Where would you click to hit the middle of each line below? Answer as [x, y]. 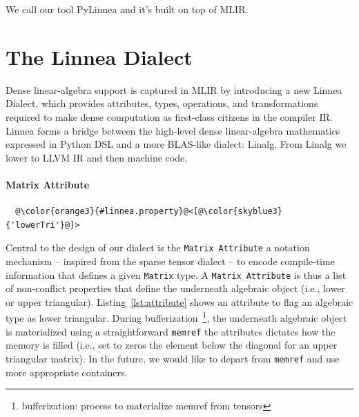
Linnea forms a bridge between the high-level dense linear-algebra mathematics [173, 130]
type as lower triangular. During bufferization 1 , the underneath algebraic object [176, 317]
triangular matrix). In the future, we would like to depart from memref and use [173, 358]
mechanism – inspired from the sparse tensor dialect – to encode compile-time [170, 261]
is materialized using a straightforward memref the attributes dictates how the [171, 331]
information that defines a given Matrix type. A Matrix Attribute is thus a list [176, 274]
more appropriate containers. [67, 372]
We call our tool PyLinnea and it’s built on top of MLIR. [127, 9]
